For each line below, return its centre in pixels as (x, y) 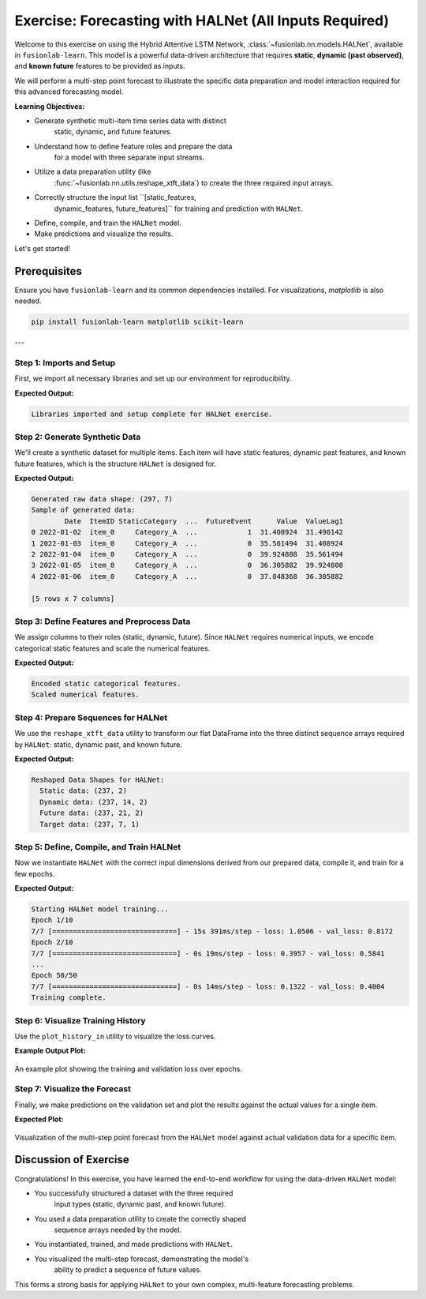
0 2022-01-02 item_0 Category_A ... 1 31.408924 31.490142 (187, 532)
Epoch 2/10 (52, 942)
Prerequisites (48, 271)
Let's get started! (43, 248)
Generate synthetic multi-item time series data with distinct (130, 120)
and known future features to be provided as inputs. (100, 66)
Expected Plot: (39, 1119)
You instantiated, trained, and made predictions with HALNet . (133, 1245)
